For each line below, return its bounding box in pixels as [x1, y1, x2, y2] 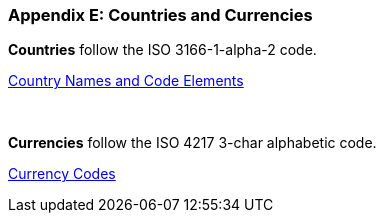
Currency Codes [8, 165, 116, 183]
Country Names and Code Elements [8, 72, 244, 90]
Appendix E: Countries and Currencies [8, 5, 313, 25]
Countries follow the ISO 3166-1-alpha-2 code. [8, 41, 317, 59]
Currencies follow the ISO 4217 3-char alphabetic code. [8, 134, 377, 152]
